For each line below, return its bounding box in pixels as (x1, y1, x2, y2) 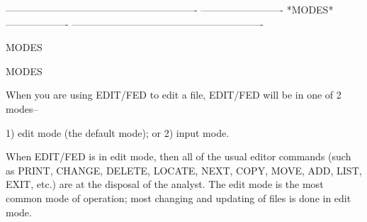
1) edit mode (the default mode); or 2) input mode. (6, 125, 230, 140)
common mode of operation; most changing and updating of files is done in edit (6, 190, 351, 205)
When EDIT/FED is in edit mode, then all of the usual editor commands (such (6, 149, 351, 164)
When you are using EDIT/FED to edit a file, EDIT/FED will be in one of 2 (6, 87, 341, 102)
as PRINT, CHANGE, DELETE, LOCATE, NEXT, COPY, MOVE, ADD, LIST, (6, 162, 362, 177)
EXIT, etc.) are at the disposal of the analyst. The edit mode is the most (6, 177, 324, 192)
